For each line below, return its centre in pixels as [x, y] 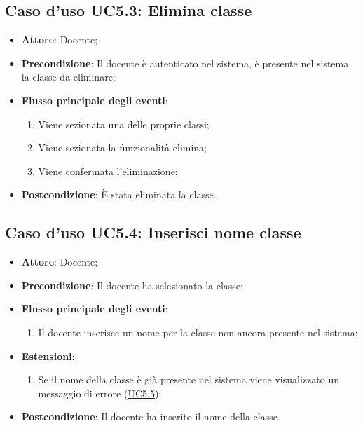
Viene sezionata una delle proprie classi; [124, 124]
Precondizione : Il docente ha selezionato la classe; [132, 285]
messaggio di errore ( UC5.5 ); [100, 393]
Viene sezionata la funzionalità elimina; [123, 147]
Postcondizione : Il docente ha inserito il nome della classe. [151, 417]
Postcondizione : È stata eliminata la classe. [119, 194]
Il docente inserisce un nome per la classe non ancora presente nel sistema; [198, 332]
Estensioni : [48, 356]
